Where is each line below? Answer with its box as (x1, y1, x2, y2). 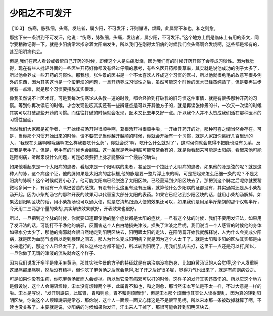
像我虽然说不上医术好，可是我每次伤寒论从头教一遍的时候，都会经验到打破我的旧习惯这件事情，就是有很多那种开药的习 (9, 95, 257, 101)
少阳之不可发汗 (9, 8, 72, 19)
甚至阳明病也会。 (9, 48, 45, 55)
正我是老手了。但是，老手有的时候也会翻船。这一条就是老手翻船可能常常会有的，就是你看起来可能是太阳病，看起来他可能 (9, 147, 262, 153)
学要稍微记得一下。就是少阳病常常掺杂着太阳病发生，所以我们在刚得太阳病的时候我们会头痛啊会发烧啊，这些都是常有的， (9, 41, 262, 47)
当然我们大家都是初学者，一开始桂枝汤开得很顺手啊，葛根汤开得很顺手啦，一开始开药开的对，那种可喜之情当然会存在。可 (9, 126, 262, 132)
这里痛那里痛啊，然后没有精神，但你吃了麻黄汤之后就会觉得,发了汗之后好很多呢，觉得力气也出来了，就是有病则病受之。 (9, 267, 259, 273)
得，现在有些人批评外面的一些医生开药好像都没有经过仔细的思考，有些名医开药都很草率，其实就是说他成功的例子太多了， (9, 65, 262, 71)
